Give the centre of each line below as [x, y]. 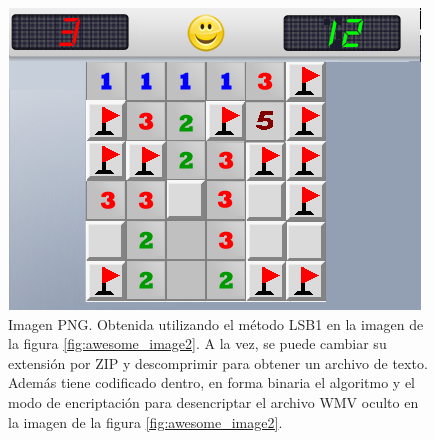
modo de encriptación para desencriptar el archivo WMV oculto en [213, 401]
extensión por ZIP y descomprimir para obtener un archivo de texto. [218, 362]
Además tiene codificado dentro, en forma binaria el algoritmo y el [212, 382]
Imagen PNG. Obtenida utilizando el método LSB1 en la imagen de [216, 323]
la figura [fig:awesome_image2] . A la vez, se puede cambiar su [197, 343]
